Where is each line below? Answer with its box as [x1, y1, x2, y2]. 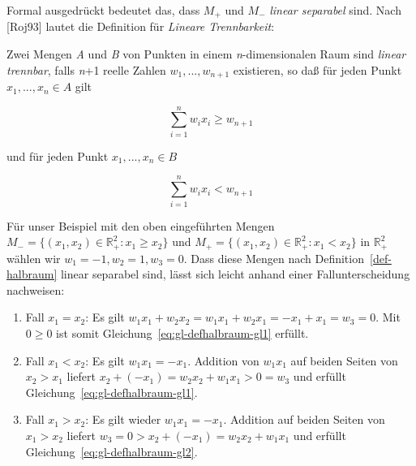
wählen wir [6, 249, 61, 266]
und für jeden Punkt [6, 147, 109, 164]
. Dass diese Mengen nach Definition [183, 249, 364, 266]
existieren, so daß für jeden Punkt [233, 61, 402, 78]
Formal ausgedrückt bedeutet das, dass [6, 2, 200, 18]
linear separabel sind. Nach [269, 2, 401, 18]
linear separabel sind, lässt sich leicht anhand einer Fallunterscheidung [60, 265, 410, 283]
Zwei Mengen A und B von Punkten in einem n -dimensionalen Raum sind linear [6, 45, 406, 63]
